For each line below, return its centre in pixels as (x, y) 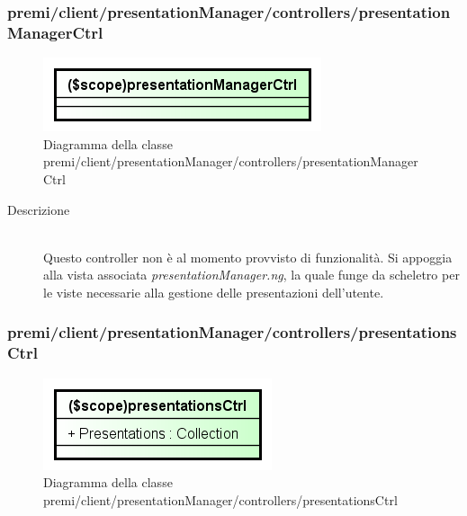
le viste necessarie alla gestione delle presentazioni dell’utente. (214, 292)
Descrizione (39, 209)
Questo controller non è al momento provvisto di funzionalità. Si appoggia (248, 257)
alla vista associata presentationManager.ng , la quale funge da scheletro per (251, 275)
